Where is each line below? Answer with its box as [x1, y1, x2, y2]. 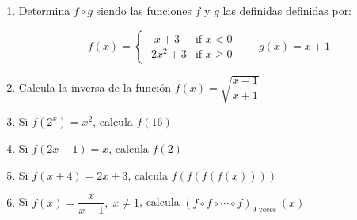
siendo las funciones [96, 2, 192, 18]
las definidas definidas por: [222, 2, 352, 18]
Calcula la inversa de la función [18, 78, 172, 95]
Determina [18, 2, 70, 18]
